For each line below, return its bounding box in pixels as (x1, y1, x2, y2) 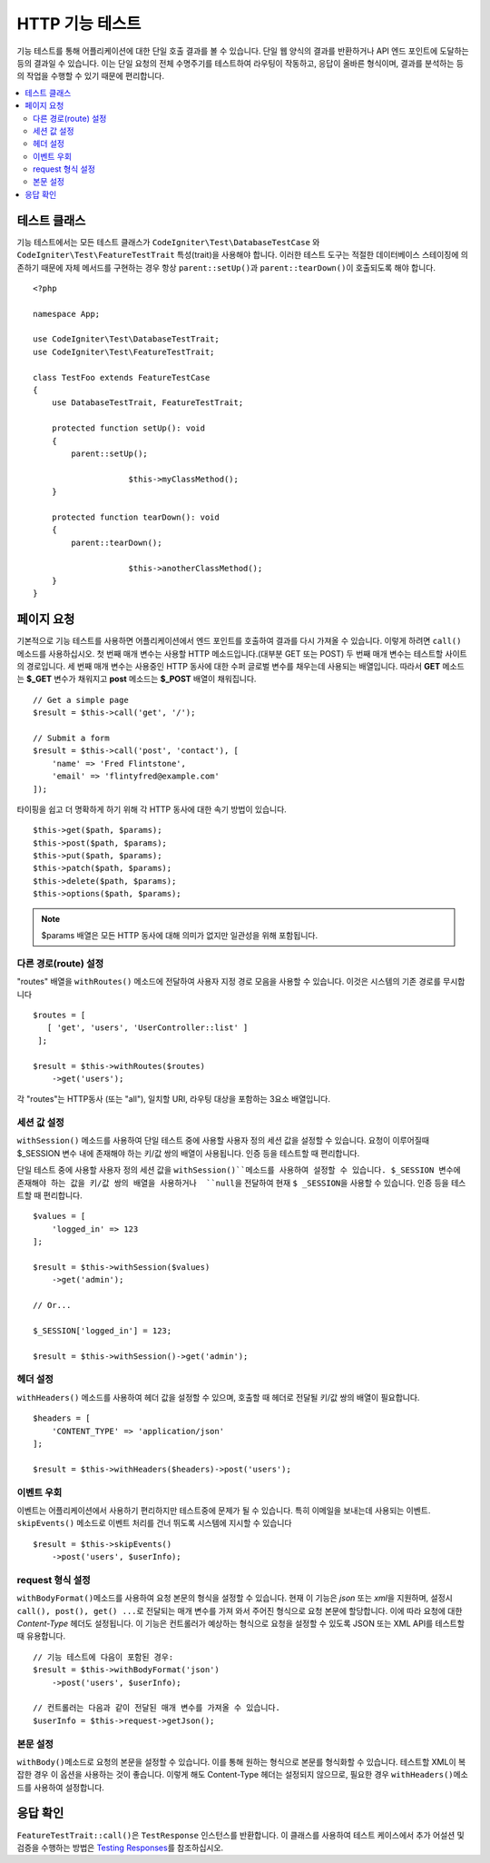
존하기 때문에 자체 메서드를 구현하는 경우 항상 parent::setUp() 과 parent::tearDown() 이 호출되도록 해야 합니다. (16, 262, 436, 273)
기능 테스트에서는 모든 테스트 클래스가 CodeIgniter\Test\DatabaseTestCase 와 (16, 236, 320, 247)
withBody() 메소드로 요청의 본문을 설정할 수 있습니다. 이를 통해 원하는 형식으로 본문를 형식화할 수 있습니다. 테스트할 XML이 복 (16, 1756, 466, 1767)
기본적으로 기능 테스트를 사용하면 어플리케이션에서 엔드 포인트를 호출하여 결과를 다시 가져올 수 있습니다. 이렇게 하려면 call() (16, 636, 462, 647)
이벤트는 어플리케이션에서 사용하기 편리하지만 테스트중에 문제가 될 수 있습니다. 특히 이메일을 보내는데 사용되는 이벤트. (16, 1504, 431, 1516)
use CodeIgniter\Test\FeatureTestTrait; (33, 346, 215, 357)
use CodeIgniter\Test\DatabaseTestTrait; (33, 334, 220, 344)
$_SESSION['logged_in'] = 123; (33, 1325, 172, 1335)
